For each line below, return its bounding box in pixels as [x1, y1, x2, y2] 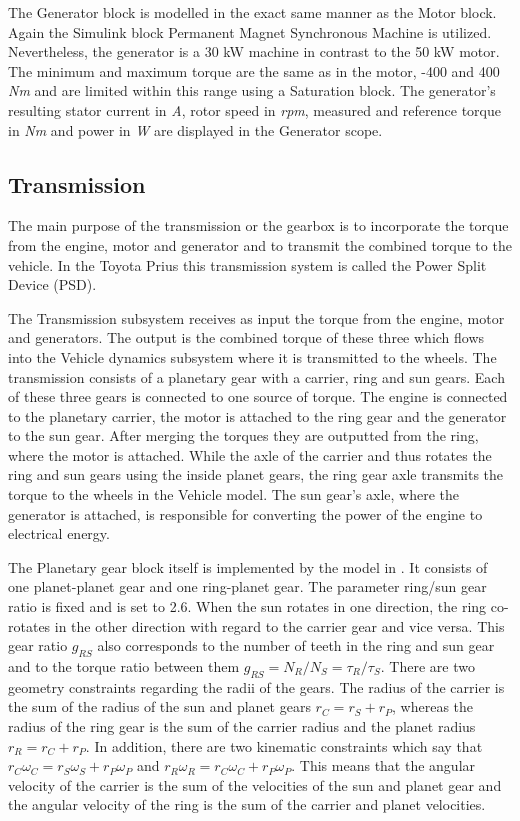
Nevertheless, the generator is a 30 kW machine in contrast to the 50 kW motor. [8, 41, 500, 62]
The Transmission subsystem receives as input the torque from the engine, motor [8, 307, 505, 328]
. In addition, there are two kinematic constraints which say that [85, 735, 483, 756]
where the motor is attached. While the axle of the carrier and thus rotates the [8, 444, 492, 465]
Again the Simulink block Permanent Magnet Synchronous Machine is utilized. [8, 21, 492, 42]
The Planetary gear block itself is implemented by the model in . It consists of [8, 556, 488, 577]
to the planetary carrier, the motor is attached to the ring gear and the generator [8, 405, 507, 426]
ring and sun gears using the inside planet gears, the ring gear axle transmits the [8, 464, 504, 485]
